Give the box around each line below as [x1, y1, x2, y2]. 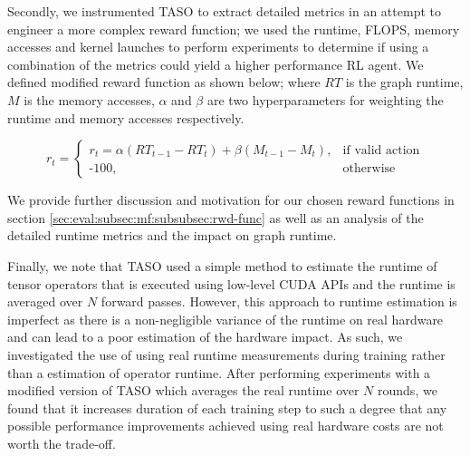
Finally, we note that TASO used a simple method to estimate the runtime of [7, 256, 437, 275]
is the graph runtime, [345, 73, 464, 92]
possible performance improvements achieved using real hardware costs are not [7, 416, 444, 435]
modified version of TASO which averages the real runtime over [7, 381, 360, 400]
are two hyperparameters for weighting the [206, 90, 444, 109]
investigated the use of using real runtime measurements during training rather [7, 344, 446, 364]
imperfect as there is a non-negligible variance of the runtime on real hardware [7, 309, 444, 328]
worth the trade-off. [7, 433, 116, 452]
